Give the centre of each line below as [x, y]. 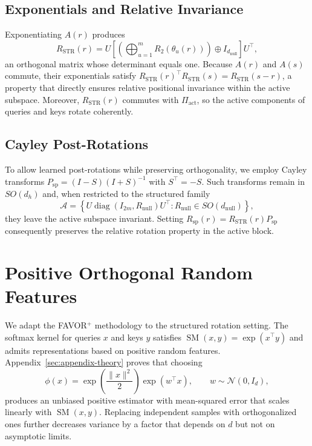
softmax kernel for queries [53, 337]
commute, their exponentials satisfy [71, 75]
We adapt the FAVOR [46, 325]
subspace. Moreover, [42, 99]
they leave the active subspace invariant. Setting [94, 218]
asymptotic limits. [38, 435]
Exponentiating [33, 34]
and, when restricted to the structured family [126, 194]
